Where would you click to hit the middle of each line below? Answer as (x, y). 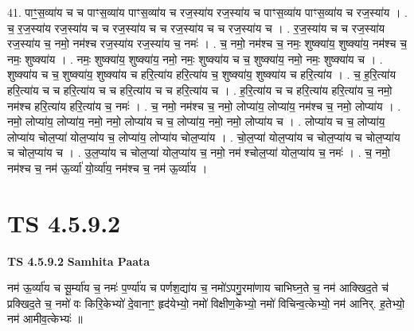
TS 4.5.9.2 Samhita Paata (79, 261)
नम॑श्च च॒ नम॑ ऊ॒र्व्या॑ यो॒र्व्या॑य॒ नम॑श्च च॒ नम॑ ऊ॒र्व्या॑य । (107, 167)
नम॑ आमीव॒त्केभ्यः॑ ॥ (45, 319)
